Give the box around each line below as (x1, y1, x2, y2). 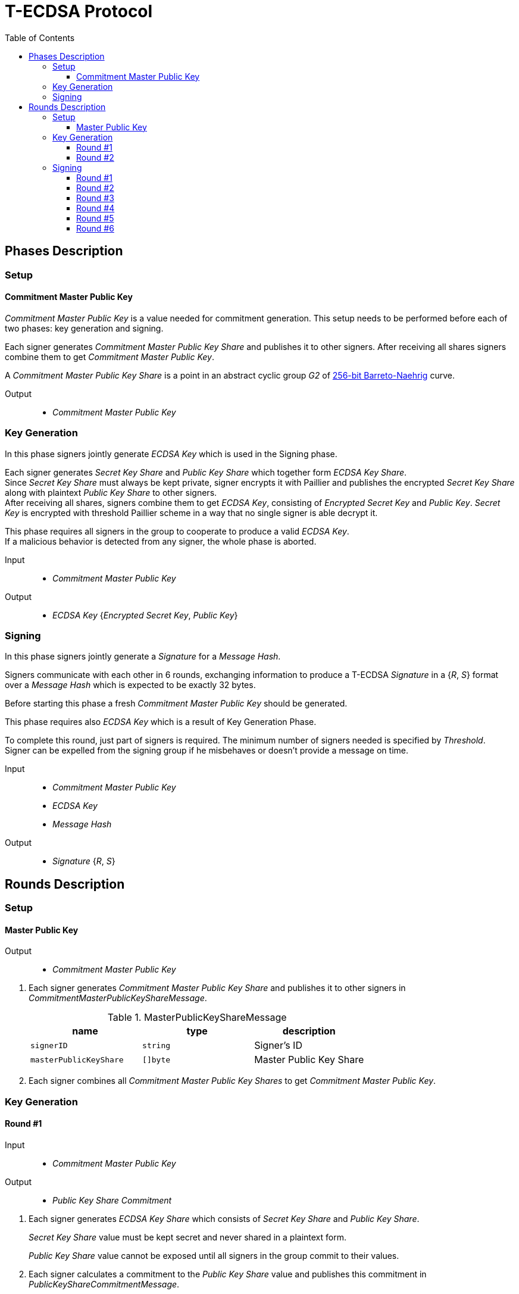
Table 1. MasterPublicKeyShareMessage (107, 1011, 287, 1024)
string (142, 1040, 171, 1050)
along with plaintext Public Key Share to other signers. (5, 487, 217, 498)
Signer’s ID (254, 1039, 302, 1052)
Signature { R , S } (52, 856, 115, 867)
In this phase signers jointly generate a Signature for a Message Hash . (5, 651, 281, 662)
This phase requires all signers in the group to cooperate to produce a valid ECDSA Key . (5, 526, 349, 536)
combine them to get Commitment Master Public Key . (5, 351, 214, 362)
